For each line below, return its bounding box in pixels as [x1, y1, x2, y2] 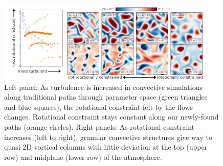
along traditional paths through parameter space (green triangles [4, 91, 208, 102]
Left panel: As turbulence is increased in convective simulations [4, 81, 203, 92]
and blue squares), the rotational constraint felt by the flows [4, 101, 193, 112]
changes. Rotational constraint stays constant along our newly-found [4, 111, 219, 122]
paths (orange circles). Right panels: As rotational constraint [4, 121, 195, 132]
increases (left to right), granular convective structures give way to [4, 131, 212, 142]
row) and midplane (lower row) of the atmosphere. [4, 151, 162, 162]
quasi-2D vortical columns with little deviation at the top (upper [4, 141, 208, 152]
